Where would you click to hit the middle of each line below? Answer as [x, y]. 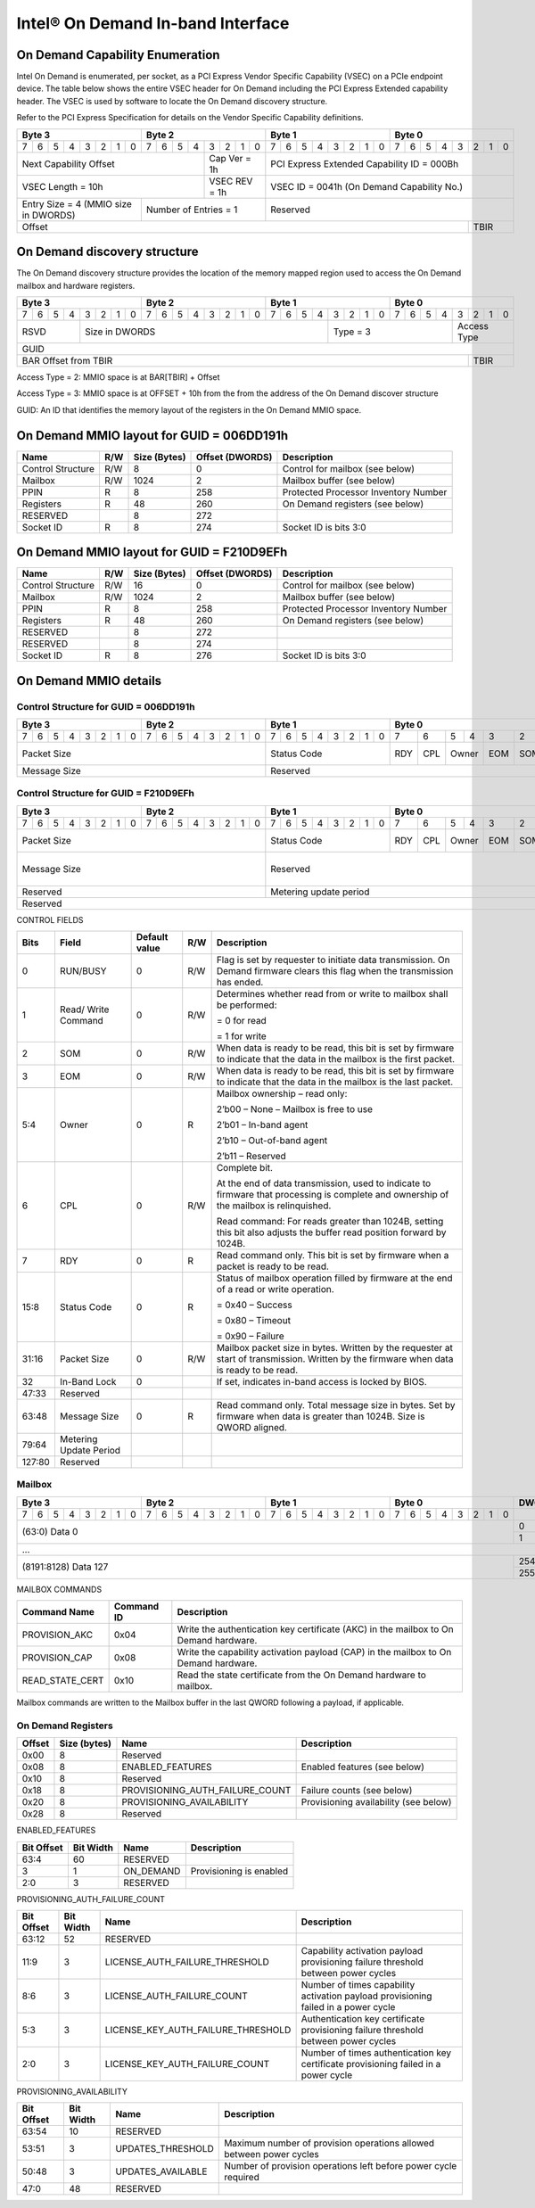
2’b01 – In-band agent [262, 1125]
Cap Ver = [230, 158]
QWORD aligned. [251, 1428]
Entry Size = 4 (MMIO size [77, 203]
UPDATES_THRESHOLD [165, 2149]
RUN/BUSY [83, 971]
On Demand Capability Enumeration [118, 55]
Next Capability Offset [68, 163]
